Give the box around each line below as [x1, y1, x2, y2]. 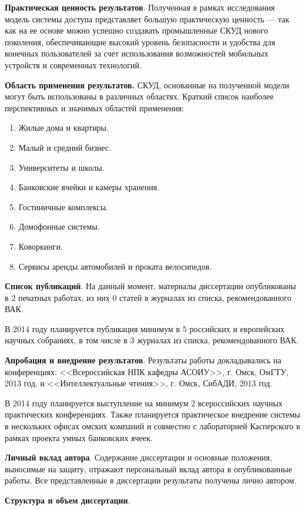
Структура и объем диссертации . [5, 494, 130, 506]
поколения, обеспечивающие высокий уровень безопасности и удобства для [5, 35, 276, 48]
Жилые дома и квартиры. [18, 121, 109, 134]
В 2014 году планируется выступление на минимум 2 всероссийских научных [5, 396, 283, 409]
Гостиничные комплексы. [18, 200, 108, 213]
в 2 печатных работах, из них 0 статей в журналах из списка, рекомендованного [5, 291, 291, 303]
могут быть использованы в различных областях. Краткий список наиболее [5, 90, 274, 102]
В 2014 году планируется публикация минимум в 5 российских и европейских [5, 322, 285, 335]
